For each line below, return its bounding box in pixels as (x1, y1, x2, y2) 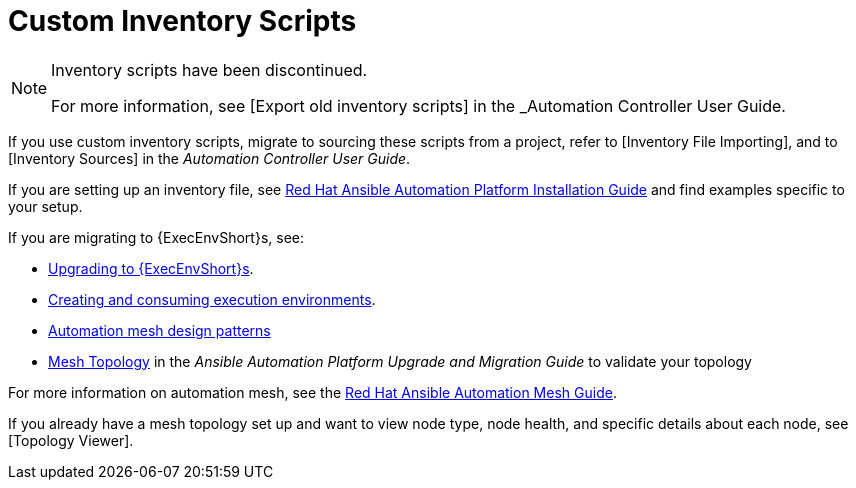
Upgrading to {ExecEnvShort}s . (48, 259, 254, 277)
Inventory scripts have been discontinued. (51, 59, 368, 80)
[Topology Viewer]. (8, 431, 134, 449)
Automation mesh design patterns (48, 321, 271, 339)
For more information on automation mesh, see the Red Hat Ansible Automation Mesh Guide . (8, 383, 617, 401)
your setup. (8, 197, 83, 215)
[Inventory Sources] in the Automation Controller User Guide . (8, 149, 411, 167)
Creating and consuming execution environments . (48, 290, 376, 308)
